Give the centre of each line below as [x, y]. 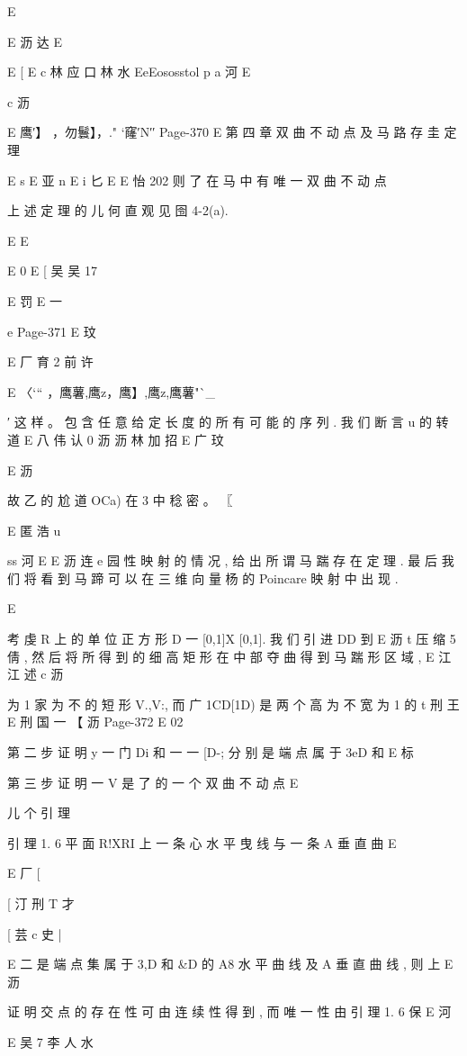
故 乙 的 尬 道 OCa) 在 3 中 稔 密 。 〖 [120, 500]
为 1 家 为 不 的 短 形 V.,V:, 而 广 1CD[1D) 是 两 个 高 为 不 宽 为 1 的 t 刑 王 [233, 704]
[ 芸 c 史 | [35, 933]
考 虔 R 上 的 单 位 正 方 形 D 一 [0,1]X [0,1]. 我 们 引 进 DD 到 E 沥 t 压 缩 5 [232, 639]
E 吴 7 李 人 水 [50, 1041]
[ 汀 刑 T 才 [41, 903]
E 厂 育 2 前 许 [50, 361]
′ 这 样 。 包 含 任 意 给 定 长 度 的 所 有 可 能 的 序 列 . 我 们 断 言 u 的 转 [228, 422]
